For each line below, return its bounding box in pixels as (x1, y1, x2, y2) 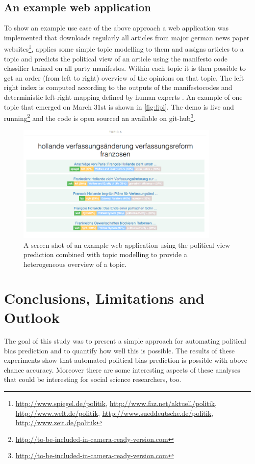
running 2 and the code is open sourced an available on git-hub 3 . (4, 112, 196, 123)
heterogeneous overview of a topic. (24, 259, 127, 269)
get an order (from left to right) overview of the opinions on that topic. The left (4, 72, 244, 83)
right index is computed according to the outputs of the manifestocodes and (4, 82, 232, 92)
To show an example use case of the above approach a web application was (4, 23, 229, 33)
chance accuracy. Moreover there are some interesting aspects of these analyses (4, 364, 240, 375)
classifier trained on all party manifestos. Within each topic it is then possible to (4, 63, 246, 73)
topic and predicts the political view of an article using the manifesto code (4, 53, 228, 63)
